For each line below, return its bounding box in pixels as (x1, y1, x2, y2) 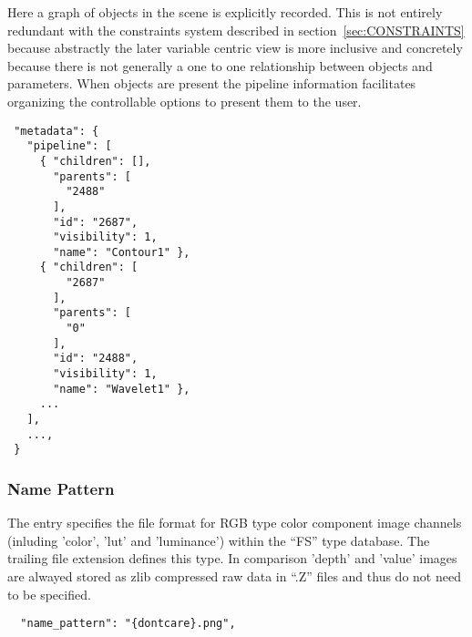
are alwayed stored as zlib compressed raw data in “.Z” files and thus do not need (7, 567, 461, 585)
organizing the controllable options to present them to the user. (7, 91, 362, 110)
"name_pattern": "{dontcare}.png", (20, 617, 236, 631)
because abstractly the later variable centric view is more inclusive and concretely (7, 38, 463, 57)
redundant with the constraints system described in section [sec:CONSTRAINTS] (7, 20, 465, 39)
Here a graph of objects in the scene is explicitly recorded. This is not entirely (7, 3, 443, 21)
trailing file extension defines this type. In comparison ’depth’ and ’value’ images (7, 549, 457, 568)
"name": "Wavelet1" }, (53, 382, 190, 396)
